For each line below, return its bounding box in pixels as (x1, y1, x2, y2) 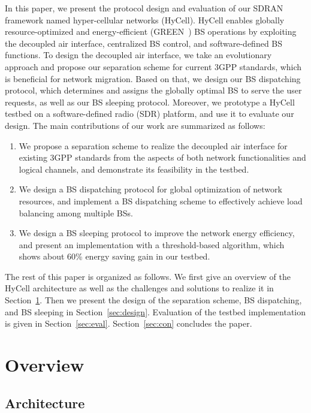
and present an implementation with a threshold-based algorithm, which (19, 238, 285, 251)
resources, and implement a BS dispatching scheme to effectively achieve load (19, 194, 303, 207)
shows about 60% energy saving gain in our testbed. (19, 250, 210, 263)
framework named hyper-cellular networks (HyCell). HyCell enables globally (5, 13, 285, 26)
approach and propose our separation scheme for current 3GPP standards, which (5, 60, 302, 73)
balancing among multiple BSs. (19, 206, 133, 219)
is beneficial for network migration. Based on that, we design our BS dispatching (5, 72, 301, 85)
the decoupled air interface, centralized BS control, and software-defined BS (5, 37, 283, 49)
